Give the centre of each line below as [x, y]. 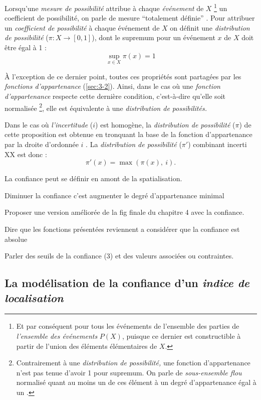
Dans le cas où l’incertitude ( [49, 124]
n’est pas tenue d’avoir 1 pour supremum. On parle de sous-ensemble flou [129, 372]
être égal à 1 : [26, 47]
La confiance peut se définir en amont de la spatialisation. [93, 178]
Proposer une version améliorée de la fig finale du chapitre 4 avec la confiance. [124, 212]
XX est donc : [26, 154]
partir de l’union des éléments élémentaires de [87, 346]
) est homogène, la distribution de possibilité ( [165, 124]
